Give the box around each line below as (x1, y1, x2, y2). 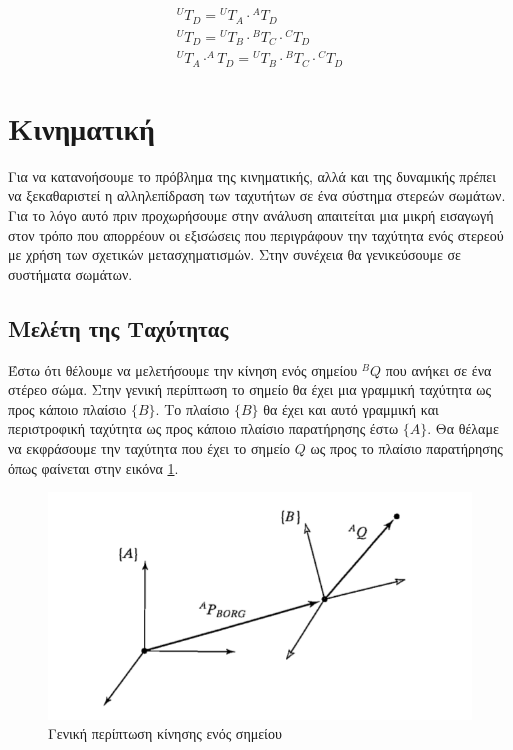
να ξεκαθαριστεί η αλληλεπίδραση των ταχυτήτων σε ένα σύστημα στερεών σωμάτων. (8, 185, 506, 206)
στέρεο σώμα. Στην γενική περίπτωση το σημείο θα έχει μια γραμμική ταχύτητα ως (8, 379, 491, 400)
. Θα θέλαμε (427, 418, 499, 439)
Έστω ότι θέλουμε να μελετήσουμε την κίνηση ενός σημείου (8, 359, 358, 380)
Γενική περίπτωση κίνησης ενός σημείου (48, 723, 282, 744)
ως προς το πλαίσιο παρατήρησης (310, 437, 503, 458)
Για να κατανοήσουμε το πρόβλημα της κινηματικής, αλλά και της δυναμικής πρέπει (8, 165, 496, 186)
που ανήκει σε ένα (385, 359, 492, 380)
